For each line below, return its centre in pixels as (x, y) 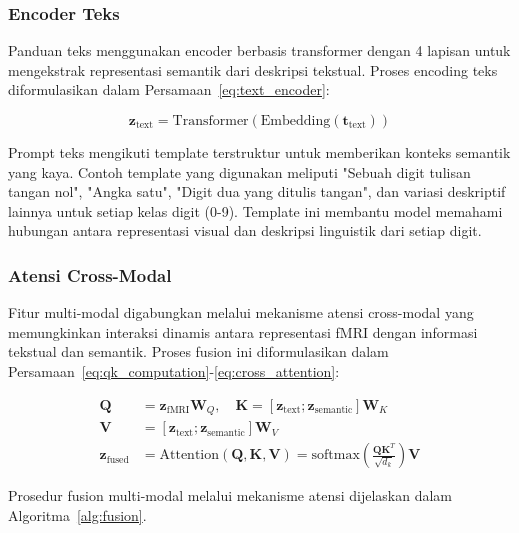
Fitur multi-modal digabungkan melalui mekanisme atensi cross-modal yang (241, 312)
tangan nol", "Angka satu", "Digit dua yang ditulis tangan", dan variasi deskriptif (257, 191)
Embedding (295, 121)
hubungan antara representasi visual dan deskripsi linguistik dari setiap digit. (245, 230)
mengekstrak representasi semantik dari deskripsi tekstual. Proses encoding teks (253, 69)
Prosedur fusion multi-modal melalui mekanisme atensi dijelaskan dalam (230, 495)
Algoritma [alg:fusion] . (77, 514)
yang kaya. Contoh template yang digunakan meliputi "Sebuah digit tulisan (239, 171)
